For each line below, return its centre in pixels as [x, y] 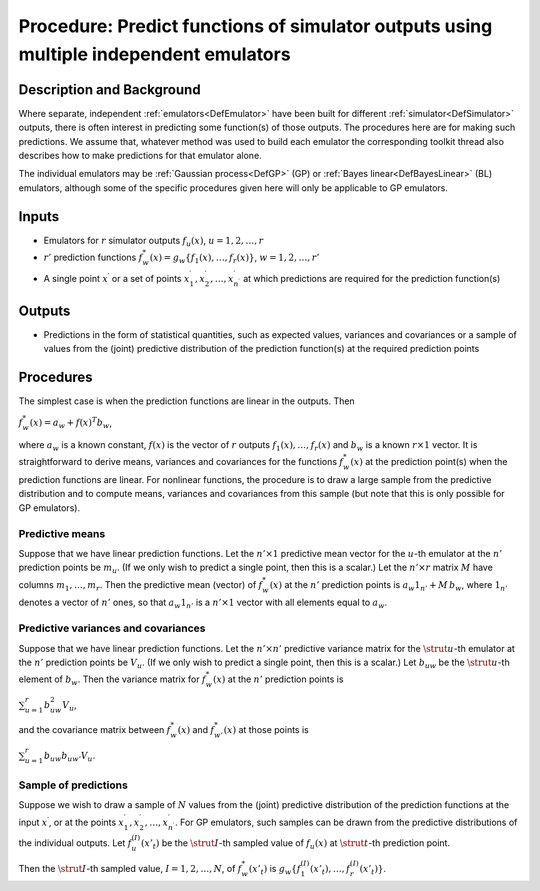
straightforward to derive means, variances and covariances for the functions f [181, 462]
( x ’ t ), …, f [330, 870]
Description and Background [109, 89]
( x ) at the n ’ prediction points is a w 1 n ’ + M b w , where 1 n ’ [388, 585]
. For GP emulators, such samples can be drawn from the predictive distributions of [346, 822]
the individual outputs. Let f [75, 843]
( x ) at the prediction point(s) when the [429, 462]
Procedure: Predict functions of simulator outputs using [255, 26]
